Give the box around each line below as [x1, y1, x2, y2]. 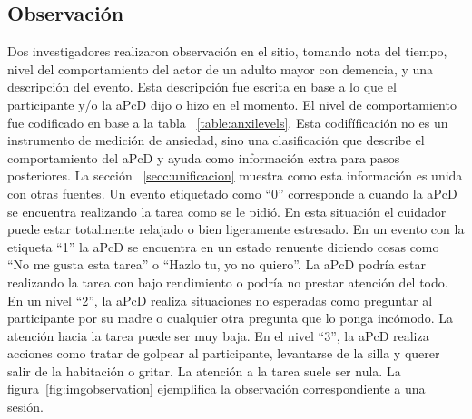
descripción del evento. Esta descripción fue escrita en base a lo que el [7, 77, 397, 96]
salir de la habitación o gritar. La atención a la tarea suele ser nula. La [7, 361, 401, 380]
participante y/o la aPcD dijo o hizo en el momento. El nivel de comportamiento [7, 94, 457, 113]
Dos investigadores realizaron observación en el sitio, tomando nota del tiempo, [7, 42, 447, 61]
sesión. [7, 397, 44, 416]
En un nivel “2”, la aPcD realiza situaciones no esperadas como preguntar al [7, 290, 433, 309]
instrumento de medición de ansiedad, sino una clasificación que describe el [7, 131, 425, 150]
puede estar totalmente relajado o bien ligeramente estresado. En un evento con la [7, 219, 465, 239]
